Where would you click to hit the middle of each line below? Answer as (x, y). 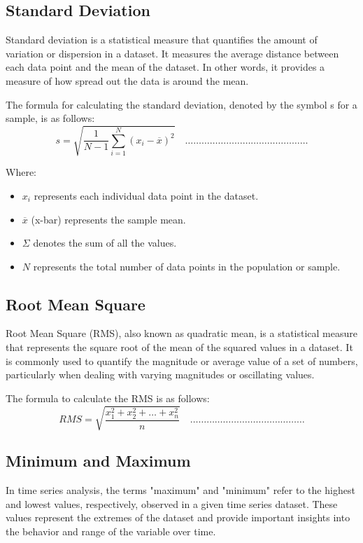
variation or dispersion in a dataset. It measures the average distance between (172, 53)
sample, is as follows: (50, 118)
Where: (21, 172)
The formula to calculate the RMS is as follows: (108, 398)
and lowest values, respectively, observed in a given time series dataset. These (172, 503)
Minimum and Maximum (98, 461)
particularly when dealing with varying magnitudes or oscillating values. (160, 374)
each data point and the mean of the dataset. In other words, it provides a (165, 67)
